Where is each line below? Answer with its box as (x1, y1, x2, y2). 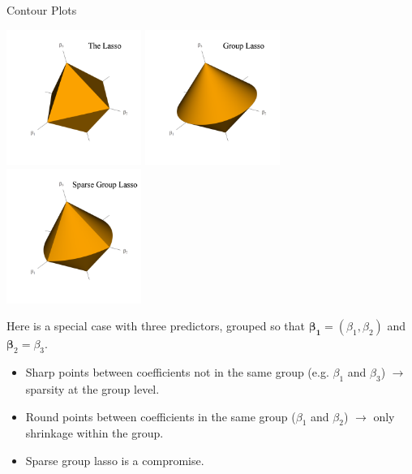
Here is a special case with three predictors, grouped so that (6, 317, 306, 334)
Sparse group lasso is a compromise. (25, 451, 204, 468)
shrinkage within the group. (25, 424, 164, 442)
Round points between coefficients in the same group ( (25, 407, 296, 424)
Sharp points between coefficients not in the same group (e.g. (25, 364, 329, 381)
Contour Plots (6, 2, 77, 18)
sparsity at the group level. (25, 381, 160, 397)
